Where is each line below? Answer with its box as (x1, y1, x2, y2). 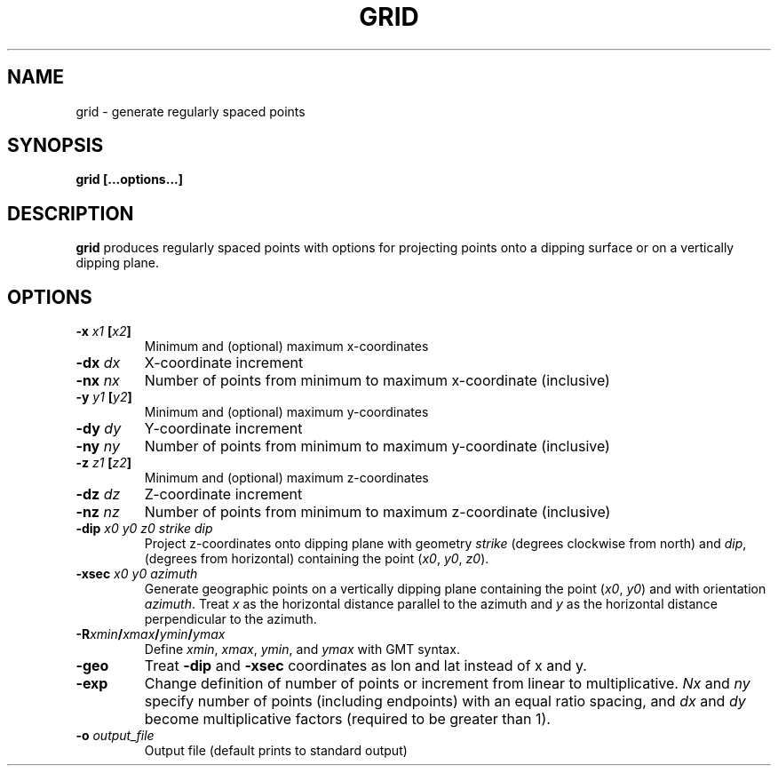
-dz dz (75, 485, 121, 504)
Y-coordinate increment (144, 419, 303, 438)
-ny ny (75, 437, 120, 456)
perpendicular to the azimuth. (144, 611, 317, 627)
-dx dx (75, 354, 121, 372)
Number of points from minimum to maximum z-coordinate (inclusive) (144, 503, 611, 522)
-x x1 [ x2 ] (75, 323, 131, 339)
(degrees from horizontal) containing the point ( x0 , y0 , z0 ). (144, 551, 489, 567)
